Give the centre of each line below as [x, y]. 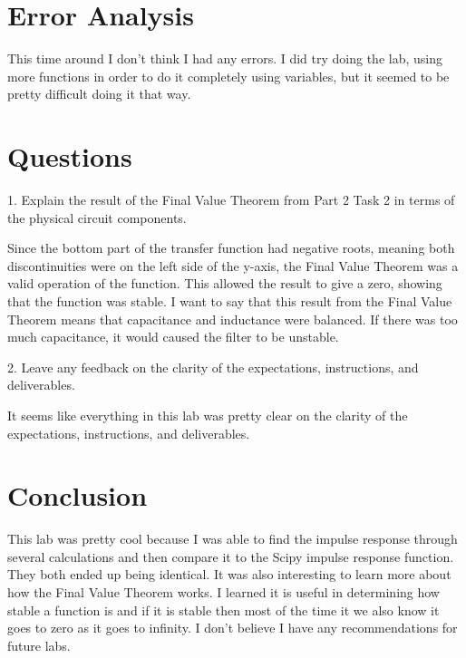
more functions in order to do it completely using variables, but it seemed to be [228, 76]
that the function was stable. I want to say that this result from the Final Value [230, 301]
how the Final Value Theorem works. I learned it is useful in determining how [223, 592]
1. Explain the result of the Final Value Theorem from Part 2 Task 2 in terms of [231, 200]
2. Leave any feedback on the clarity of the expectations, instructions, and [213, 367]
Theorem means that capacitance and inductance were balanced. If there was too [233, 319]
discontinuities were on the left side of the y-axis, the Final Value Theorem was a [233, 265]
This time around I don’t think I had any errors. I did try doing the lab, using [225, 58]
